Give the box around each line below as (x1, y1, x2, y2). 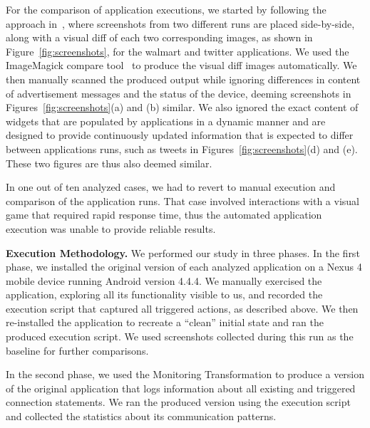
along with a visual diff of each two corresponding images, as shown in (6, 30, 313, 45)
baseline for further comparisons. (6, 343, 149, 357)
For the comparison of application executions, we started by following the (6, 2, 327, 16)
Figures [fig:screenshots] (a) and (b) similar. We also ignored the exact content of (6, 100, 359, 115)
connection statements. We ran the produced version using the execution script (6, 395, 351, 409)
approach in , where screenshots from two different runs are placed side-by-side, (6, 16, 355, 31)
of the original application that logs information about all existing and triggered (6, 380, 356, 395)
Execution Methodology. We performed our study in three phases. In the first (6, 245, 360, 260)
